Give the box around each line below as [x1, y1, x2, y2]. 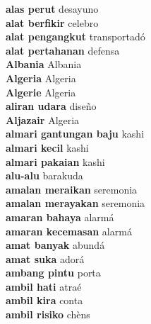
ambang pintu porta [6, 265, 101, 280]
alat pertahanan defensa [6, 43, 120, 57]
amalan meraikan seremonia [6, 181, 138, 196]
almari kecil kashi [6, 140, 89, 155]
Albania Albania [6, 57, 82, 72]
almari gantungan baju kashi [6, 126, 145, 141]
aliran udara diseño [6, 99, 97, 113]
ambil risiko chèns [6, 307, 90, 322]
